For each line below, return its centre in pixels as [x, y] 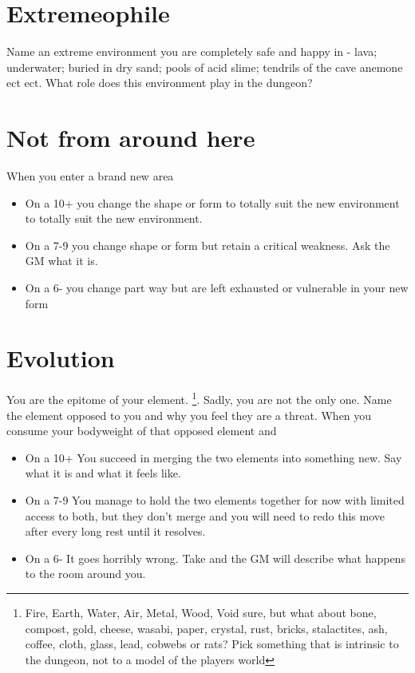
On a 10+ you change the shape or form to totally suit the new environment [212, 202]
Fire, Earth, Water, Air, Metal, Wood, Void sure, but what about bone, [201, 612]
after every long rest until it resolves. [115, 531]
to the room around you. [85, 574]
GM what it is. [61, 261]
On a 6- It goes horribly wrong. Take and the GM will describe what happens [215, 558]
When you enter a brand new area [90, 176]
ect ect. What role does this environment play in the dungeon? [160, 83]
